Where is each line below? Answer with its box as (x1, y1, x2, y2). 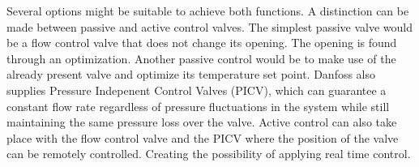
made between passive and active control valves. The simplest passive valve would (6, 18, 413, 35)
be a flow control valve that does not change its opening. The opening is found (6, 34, 397, 51)
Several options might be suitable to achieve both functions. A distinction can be (6, 2, 409, 19)
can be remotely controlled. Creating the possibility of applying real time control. (6, 145, 411, 162)
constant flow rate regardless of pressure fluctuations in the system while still (6, 97, 390, 114)
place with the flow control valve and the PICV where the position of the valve (6, 129, 399, 146)
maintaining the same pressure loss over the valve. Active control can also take (6, 113, 397, 131)
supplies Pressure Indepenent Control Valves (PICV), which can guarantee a (6, 81, 387, 98)
